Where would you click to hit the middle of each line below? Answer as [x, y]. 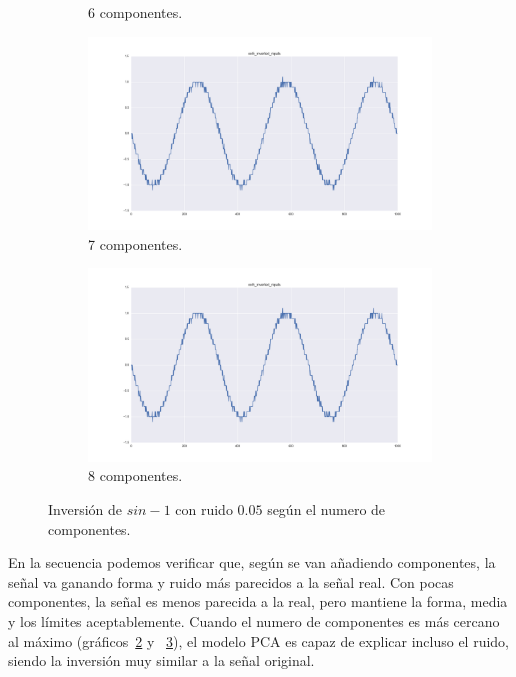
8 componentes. [135, 475]
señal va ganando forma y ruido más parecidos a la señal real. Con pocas [231, 581]
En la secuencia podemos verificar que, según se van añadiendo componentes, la [252, 562]
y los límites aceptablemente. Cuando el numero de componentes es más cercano [254, 620]
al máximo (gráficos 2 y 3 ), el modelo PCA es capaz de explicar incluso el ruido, [259, 640]
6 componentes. [135, 12]
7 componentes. [135, 243]
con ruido [204, 508]
